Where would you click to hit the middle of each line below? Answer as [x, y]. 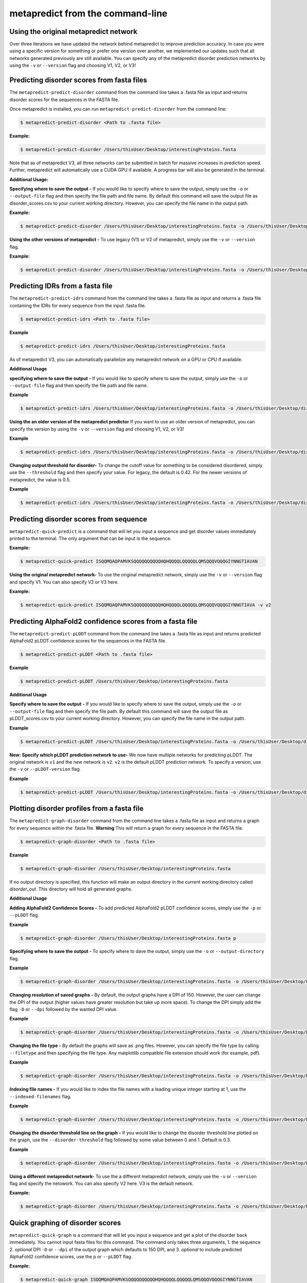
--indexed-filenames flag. [40, 1096]
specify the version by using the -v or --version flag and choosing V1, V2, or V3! [97, 429]
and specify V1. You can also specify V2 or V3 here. [64, 582]
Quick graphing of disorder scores [65, 1223]
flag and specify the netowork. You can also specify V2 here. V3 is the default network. [102, 1183]
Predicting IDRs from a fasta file [61, 286]
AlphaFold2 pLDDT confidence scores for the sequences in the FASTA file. [88, 641]
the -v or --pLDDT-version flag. [45, 769]
